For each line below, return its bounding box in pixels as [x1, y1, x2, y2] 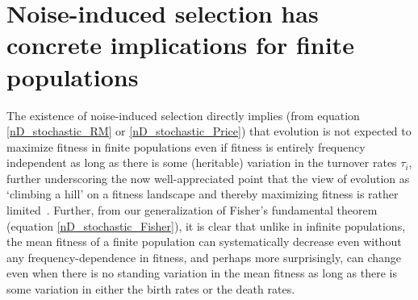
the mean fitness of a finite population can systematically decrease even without [6, 233, 402, 250]
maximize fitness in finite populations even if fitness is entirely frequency [6, 138, 366, 155]
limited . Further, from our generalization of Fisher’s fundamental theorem [6, 202, 378, 219]
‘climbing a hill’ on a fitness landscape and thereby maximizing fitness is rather [6, 185, 399, 202]
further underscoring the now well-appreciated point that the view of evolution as [6, 169, 410, 186]
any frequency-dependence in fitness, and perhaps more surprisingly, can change [6, 248, 402, 265]
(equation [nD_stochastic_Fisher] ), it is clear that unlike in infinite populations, [6, 217, 406, 234]
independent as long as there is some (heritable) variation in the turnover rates [6, 154, 397, 171]
